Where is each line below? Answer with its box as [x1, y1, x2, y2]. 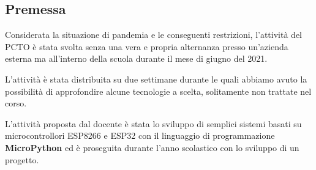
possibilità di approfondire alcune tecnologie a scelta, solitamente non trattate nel [5, 84, 312, 97]
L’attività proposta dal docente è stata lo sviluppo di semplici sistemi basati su [5, 117, 302, 130]
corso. [5, 97, 27, 109]
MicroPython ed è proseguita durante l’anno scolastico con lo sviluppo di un [5, 141, 299, 153]
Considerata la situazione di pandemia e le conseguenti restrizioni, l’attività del [5, 28, 302, 41]
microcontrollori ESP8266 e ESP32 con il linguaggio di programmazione [5, 129, 275, 142]
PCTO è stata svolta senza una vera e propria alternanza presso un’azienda [5, 40, 288, 53]
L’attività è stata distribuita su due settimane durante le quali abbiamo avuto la [5, 72, 307, 85]
